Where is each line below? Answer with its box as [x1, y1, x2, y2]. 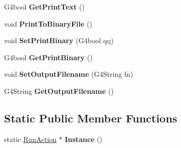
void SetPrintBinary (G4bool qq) [4, 35, 114, 46]
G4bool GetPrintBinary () [4, 52, 93, 62]
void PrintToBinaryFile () [4, 18, 92, 29]
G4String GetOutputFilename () [4, 85, 114, 96]
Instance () [65, 133, 102, 144]
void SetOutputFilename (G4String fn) [4, 69, 134, 79]
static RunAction [4, 133, 57, 144]
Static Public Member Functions [4, 110, 177, 125]
